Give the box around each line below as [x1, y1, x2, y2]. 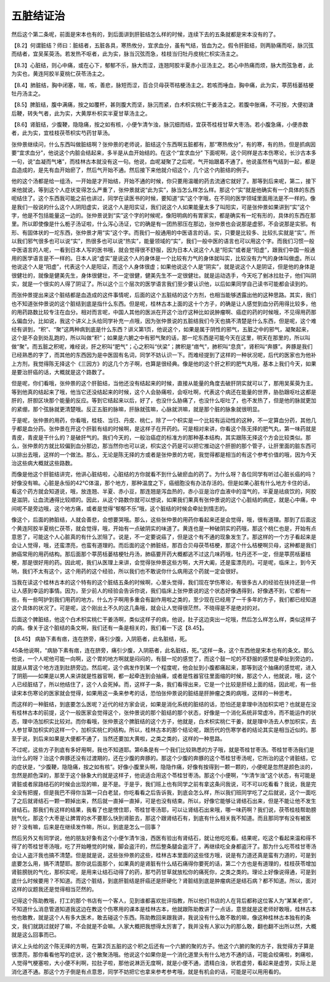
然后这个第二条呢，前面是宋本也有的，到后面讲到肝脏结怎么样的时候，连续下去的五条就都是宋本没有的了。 [11, 31, 279, 38]
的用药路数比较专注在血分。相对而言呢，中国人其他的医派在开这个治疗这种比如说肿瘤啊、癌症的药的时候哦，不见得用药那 [11, 309, 317, 316]
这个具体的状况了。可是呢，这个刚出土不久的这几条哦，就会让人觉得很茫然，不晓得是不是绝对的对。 [11, 604, 263, 611]
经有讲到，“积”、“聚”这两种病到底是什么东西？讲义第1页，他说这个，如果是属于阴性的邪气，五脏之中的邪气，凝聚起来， [11, 326, 312, 333]
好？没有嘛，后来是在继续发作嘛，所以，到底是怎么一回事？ [11, 823, 161, 830]
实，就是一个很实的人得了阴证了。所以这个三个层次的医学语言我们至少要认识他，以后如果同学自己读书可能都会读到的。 [11, 280, 311, 287]
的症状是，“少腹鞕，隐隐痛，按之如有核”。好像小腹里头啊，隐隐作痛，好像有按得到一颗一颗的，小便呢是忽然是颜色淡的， [11, 763, 316, 770]
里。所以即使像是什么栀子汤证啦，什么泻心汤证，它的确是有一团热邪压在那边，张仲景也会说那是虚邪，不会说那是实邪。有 [11, 220, 317, 227]
